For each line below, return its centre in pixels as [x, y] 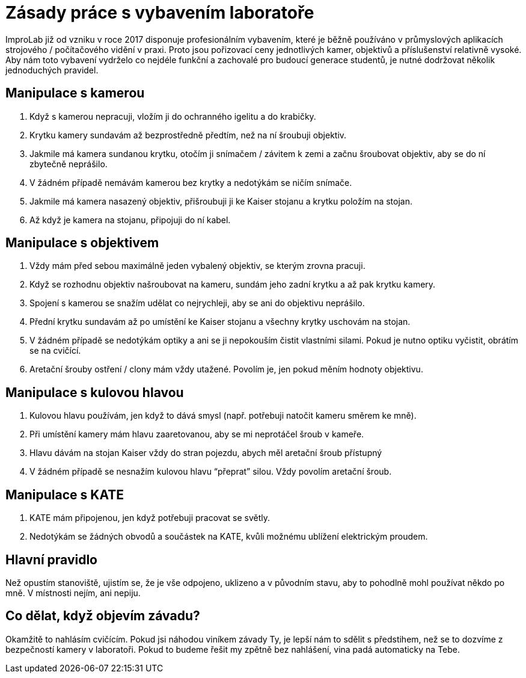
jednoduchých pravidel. [52, 70]
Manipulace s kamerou [75, 93]
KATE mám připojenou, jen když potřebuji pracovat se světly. [150, 518]
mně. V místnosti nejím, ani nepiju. [73, 593]
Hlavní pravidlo [51, 559]
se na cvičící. [55, 351]
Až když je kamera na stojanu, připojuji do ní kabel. [130, 220]
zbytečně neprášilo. [69, 164]
